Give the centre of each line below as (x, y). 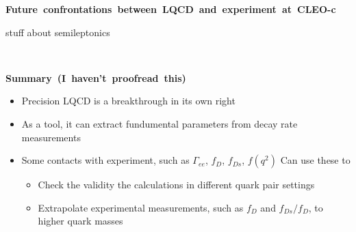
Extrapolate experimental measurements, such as (141, 207)
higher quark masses (80, 221)
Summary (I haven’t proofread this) (96, 77)
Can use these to (315, 160)
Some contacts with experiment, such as (105, 160)
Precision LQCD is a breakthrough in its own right (128, 101)
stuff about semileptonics (58, 32)
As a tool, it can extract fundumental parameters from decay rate (160, 123)
